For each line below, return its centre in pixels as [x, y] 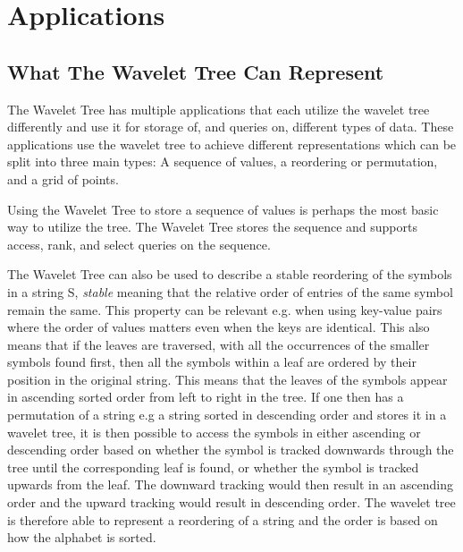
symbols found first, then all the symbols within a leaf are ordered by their [212, 362]
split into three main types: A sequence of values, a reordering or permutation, [223, 161]
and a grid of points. [63, 178]
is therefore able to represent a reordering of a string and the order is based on [223, 519]
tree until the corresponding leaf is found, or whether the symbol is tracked [213, 467]
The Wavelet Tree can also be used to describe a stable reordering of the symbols [230, 274]
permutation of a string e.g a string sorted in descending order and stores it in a [227, 415]
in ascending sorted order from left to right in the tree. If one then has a [206, 397]
